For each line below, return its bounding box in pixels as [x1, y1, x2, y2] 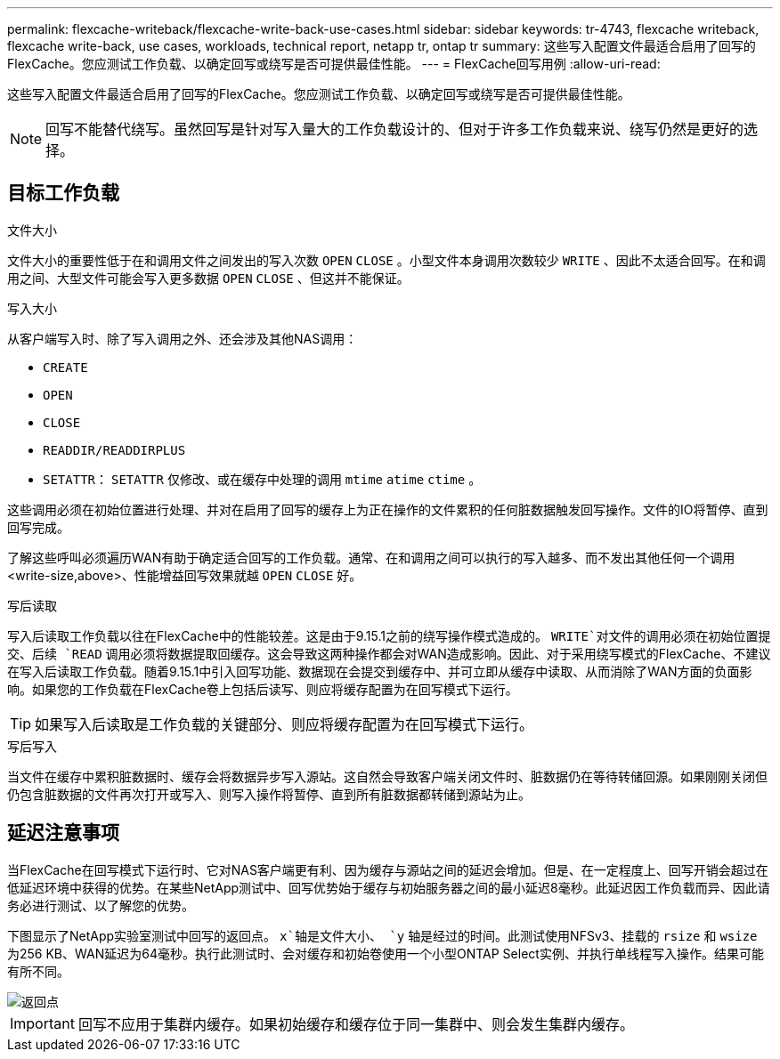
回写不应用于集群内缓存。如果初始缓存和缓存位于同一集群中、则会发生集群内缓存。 [77, 1015, 634, 1033]
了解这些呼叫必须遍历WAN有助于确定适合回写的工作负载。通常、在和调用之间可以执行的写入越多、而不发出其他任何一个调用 [7, 549, 735, 565]
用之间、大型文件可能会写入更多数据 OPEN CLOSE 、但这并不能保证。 [7, 270, 410, 286]
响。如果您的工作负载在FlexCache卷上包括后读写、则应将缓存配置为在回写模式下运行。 [7, 681, 518, 697]
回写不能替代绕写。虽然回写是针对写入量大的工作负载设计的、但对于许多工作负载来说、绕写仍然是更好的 [45, 120, 744, 138]
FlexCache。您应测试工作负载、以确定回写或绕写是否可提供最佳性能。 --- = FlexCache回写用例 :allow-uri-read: [7, 56, 661, 71]
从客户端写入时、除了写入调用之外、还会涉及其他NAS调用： [7, 330, 358, 346]
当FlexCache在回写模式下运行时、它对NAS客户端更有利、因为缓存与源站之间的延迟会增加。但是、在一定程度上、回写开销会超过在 [7, 861, 768, 877]
